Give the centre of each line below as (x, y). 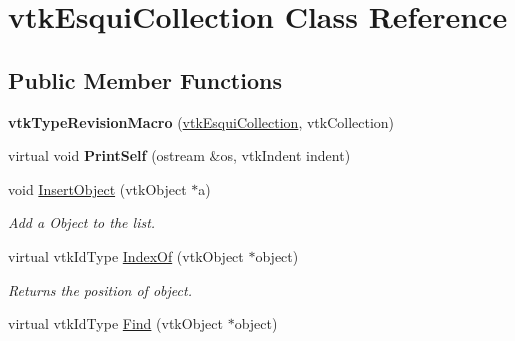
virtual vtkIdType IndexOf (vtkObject (126, 255)
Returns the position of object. (100, 289)
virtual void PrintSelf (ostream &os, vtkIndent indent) (179, 155)
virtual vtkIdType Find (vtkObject (115, 323)
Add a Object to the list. (82, 222)
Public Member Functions (145, 79)
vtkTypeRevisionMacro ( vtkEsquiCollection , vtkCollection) (201, 121)
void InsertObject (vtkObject (97, 188)
